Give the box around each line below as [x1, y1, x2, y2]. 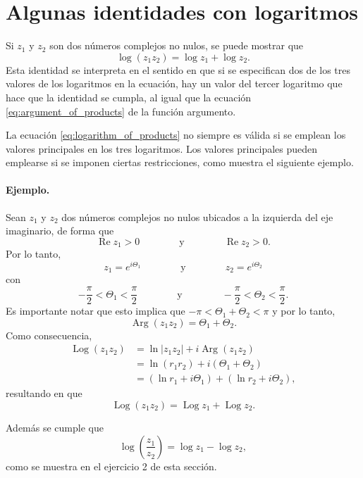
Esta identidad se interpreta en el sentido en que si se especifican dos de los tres [6, 62, 350, 77]
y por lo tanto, [272, 303, 336, 318]
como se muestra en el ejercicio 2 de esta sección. [6, 458, 217, 473]
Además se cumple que [6, 420, 104, 434]
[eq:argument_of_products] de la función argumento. [6, 103, 236, 118]
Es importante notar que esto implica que [6, 303, 185, 318]
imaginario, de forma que [6, 223, 114, 238]
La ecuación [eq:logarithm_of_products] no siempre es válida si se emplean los [6, 127, 346, 142]
